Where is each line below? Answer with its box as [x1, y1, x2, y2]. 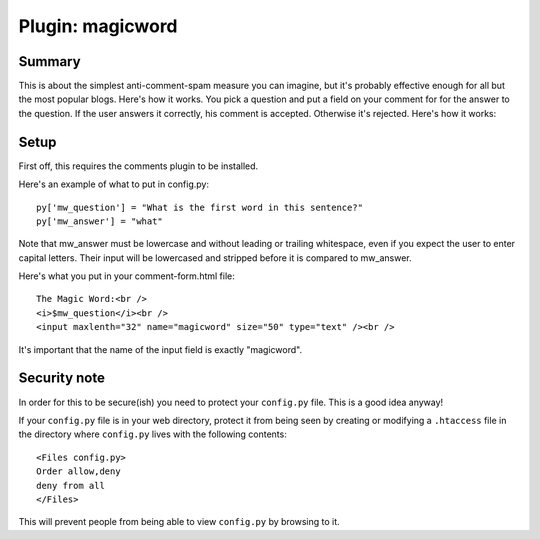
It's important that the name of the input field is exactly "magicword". [18, 343, 303, 355]
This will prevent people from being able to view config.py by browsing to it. [18, 516, 340, 528]
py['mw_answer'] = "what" [36, 215, 164, 227]
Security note [18, 370, 105, 387]
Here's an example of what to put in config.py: [18, 178, 210, 190]
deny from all [36, 480, 105, 491]
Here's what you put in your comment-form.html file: [18, 270, 235, 282]
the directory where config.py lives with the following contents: [18, 428, 287, 440]
